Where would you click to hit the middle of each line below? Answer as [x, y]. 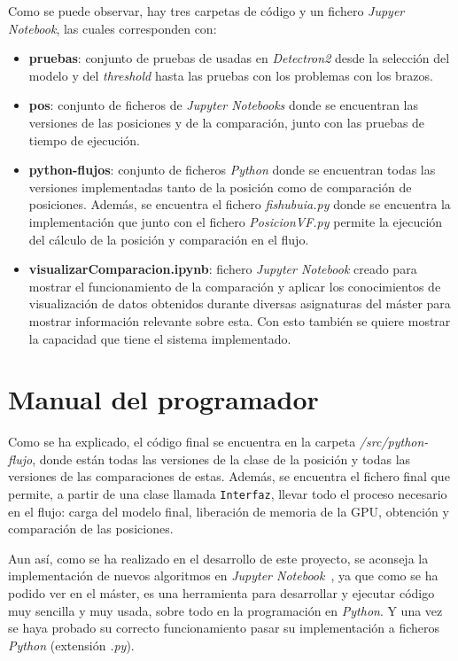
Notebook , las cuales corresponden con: [113, 28]
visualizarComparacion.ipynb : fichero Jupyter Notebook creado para [223, 269]
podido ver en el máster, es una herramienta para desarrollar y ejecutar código [221, 593]
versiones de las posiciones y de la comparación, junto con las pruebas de [227, 122]
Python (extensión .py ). [71, 645]
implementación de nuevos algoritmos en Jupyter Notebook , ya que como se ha [223, 575]
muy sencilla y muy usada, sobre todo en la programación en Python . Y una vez [225, 610]
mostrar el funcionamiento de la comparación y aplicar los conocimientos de [235, 286]
